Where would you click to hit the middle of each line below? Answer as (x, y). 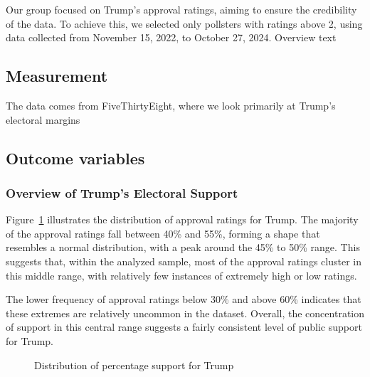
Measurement (57, 76)
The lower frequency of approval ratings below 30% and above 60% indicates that (184, 299)
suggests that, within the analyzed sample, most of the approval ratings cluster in (184, 261)
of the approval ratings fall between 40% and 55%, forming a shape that (163, 233)
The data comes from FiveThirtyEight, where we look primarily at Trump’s (171, 105)
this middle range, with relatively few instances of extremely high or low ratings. (181, 275)
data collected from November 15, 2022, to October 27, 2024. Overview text (171, 37)
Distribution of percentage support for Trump (134, 365)
